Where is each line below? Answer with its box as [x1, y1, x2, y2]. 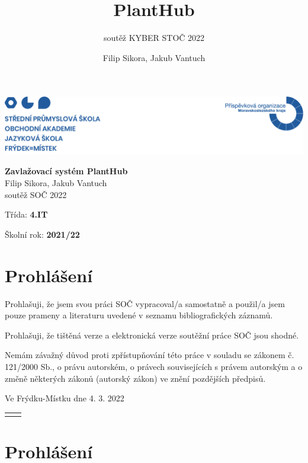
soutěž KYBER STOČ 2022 [103, 31, 205, 44]
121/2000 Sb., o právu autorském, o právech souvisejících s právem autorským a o [5, 360, 303, 372]
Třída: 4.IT [5, 208, 48, 221]
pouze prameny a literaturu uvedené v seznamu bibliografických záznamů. [5, 309, 273, 321]
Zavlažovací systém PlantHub [5, 165, 128, 177]
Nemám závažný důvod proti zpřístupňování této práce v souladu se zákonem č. [5, 349, 294, 361]
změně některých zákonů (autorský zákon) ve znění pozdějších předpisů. [5, 372, 266, 384]
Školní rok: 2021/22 [5, 228, 80, 240]
